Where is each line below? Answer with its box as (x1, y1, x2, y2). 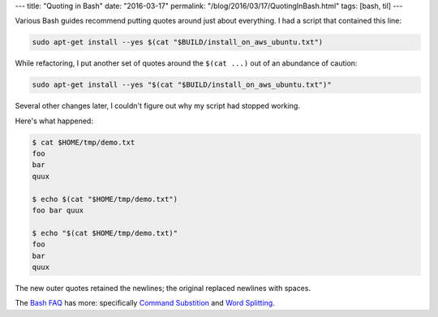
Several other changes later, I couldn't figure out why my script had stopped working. (15, 101, 300, 111)
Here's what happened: (15, 116, 93, 126)
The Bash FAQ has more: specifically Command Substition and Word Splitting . (15, 298, 275, 308)
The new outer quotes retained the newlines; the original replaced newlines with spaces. (15, 283, 311, 293)
